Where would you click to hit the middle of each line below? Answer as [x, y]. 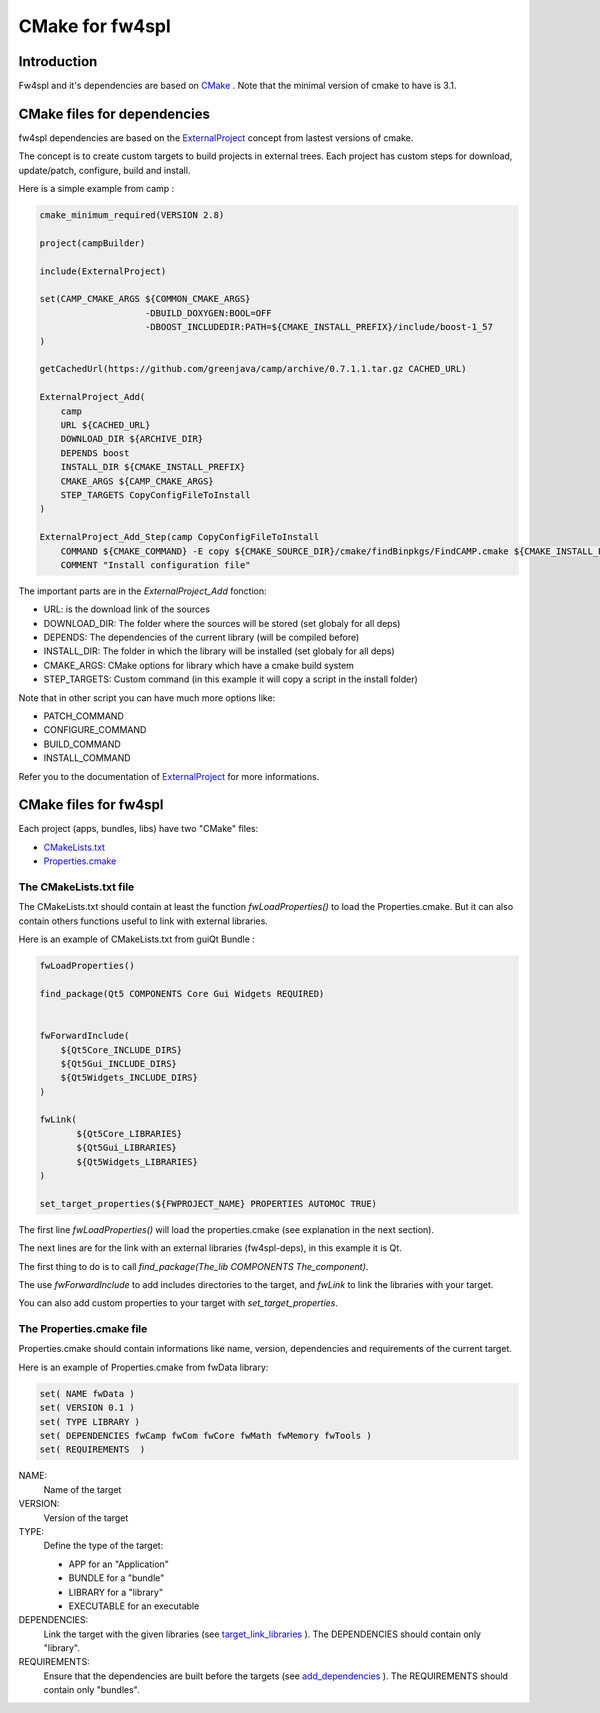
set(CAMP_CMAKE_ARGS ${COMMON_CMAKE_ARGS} [145, 299]
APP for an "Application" [119, 1564]
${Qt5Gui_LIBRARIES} [126, 1148]
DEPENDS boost [95, 453]
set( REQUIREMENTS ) [92, 1449]
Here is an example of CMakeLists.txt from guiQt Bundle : [136, 939]
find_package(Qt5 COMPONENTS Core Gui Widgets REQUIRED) [182, 993]
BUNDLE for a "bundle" [116, 1578]
